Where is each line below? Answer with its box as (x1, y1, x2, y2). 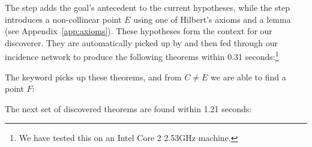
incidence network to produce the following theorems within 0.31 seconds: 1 (5, 49, 279, 63)
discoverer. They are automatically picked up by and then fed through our (5, 36, 278, 49)
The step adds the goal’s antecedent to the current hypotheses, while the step (5, 1, 290, 13)
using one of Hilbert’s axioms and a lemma (133, 13, 291, 25)
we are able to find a (211, 70, 286, 83)
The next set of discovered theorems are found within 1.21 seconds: (5, 102, 252, 115)
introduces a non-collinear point (5, 13, 122, 25)
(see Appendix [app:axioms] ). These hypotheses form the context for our (5, 25, 272, 37)
